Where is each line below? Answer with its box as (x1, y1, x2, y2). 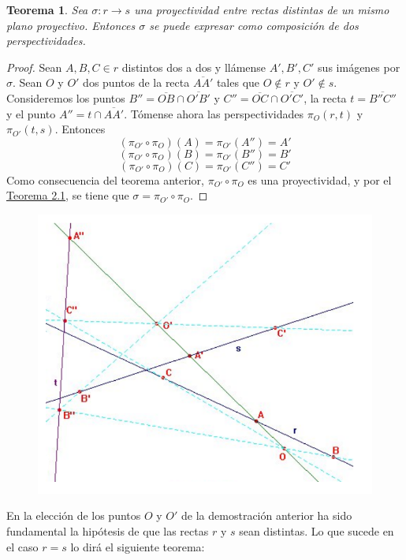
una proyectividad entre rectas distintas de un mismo (134, 2, 389, 17)
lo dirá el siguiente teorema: (70, 538, 205, 554)
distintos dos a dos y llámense (121, 58, 266, 75)
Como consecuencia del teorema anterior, (6, 171, 204, 188)
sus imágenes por (318, 58, 400, 75)
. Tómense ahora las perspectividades (124, 105, 304, 121)
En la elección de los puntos (6, 507, 141, 524)
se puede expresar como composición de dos (149, 17, 359, 33)
